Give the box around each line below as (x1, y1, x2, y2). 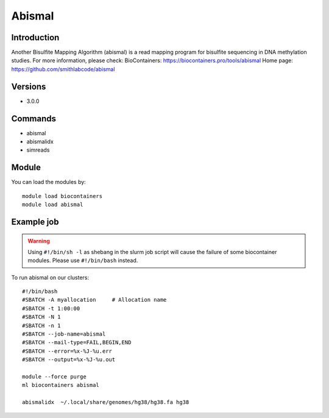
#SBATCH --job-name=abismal (22, 331, 106, 338)
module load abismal (22, 201, 83, 208)
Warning (27, 237, 50, 244)
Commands (11, 113, 57, 124)
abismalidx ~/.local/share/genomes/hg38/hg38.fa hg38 (22, 399, 189, 406)
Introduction (11, 32, 60, 43)
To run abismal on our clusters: (11, 274, 90, 281)
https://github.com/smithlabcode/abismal (11, 65, 115, 73)
